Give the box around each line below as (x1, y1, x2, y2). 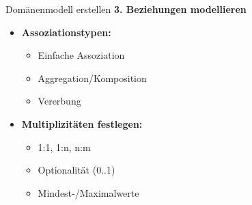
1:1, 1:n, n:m (38, 139, 91, 154)
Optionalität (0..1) (38, 163, 115, 177)
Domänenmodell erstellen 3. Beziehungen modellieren (5, 2, 247, 16)
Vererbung (38, 94, 81, 108)
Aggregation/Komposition (38, 70, 147, 85)
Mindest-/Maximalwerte (38, 185, 139, 200)
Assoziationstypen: (21, 25, 111, 39)
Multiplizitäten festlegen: (21, 116, 143, 131)
